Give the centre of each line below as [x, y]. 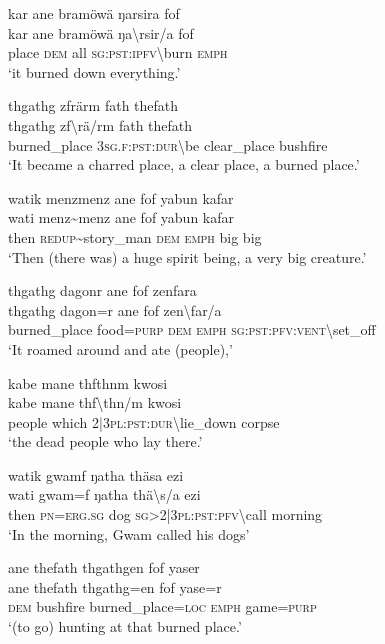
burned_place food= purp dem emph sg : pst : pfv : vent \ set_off [192, 329]
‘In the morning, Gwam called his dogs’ [129, 533]
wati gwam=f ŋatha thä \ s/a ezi [104, 494]
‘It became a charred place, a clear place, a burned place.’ [184, 164]
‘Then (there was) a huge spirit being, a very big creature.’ [187, 256]
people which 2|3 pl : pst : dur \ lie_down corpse [144, 421]
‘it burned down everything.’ [94, 71]
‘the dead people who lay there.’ [105, 441]
